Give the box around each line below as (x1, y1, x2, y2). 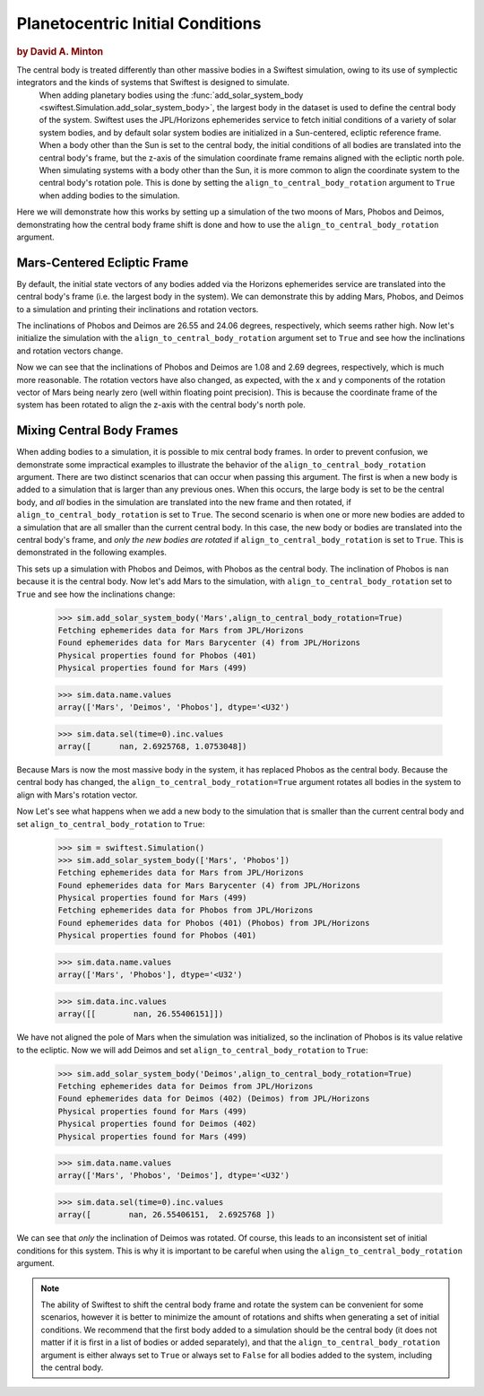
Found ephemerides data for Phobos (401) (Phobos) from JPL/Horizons (57, 918, 370, 928)
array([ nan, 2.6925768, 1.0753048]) (57, 741, 247, 751)
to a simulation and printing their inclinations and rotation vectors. (16, 303, 259, 314)
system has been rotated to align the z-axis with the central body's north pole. (16, 399, 307, 410)
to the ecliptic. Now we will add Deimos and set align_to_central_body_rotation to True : (16, 1044, 368, 1055)
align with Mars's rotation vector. (16, 790, 138, 800)
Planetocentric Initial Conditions (16, 13, 262, 33)
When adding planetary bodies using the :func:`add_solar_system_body (39, 90, 304, 100)
